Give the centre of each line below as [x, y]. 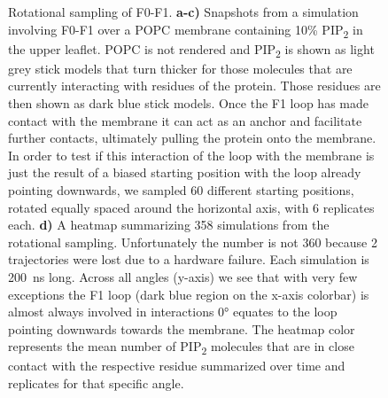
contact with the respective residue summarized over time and [177, 366]
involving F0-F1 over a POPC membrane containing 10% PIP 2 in [186, 30]
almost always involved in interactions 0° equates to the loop [173, 312]
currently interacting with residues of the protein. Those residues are [194, 86]
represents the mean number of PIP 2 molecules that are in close [181, 347]
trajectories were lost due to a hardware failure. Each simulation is [189, 259]
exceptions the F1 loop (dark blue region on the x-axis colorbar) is [189, 294]
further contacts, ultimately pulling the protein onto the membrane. [192, 138]
